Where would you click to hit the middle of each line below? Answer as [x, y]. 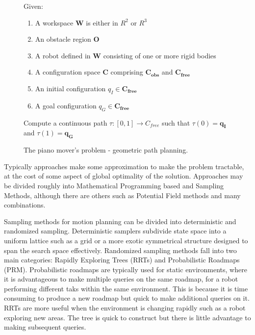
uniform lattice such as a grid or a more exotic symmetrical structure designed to [126, 240]
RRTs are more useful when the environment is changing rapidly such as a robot [125, 308]
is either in [102, 22]
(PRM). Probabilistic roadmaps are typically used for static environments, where [126, 269]
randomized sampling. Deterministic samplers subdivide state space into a [115, 231]
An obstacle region [63, 39]
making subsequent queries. [45, 327]
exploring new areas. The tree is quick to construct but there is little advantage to [127, 317]
